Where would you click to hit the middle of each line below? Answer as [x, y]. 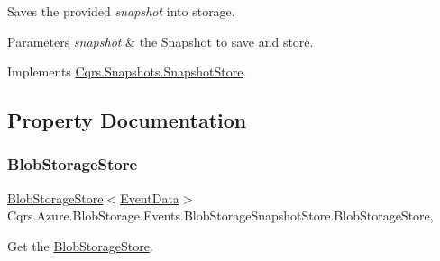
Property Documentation [127, 120]
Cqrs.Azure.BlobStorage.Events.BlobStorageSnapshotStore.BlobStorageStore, [220, 216]
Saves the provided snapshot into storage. [121, 11]
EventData [150, 198]
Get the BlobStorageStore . [80, 245]
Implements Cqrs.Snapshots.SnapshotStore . [127, 72]
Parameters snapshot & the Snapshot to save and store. [160, 41]
